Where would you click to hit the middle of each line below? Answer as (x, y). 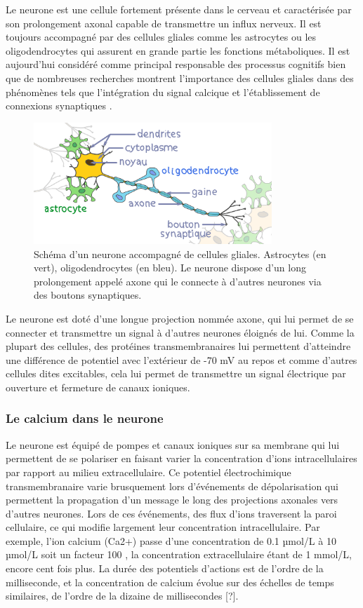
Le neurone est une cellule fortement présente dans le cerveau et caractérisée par (179, 9)
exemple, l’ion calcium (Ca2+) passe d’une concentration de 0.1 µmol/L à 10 (171, 540)
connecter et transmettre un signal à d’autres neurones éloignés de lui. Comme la (180, 332)
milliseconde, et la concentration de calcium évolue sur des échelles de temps (170, 582)
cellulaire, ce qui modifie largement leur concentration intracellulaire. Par (163, 527)
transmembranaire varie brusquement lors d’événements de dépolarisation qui (172, 486)
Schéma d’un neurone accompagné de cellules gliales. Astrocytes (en (180, 254)
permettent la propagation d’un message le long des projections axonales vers (172, 500)
